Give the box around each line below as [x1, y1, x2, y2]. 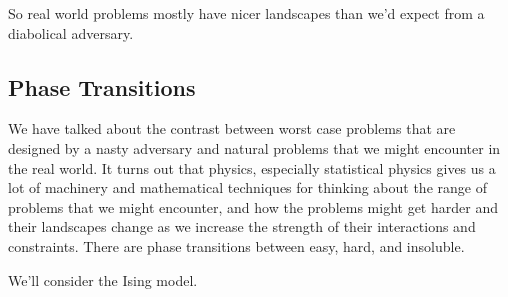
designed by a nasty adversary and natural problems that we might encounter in [8, 137, 501, 158]
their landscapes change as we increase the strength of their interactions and [8, 216, 476, 237]
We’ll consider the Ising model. [8, 269, 198, 290]
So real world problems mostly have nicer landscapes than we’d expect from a [8, 3, 485, 23]
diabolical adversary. [8, 22, 134, 43]
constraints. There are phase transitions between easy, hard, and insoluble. [8, 235, 465, 256]
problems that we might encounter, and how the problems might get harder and [8, 196, 498, 217]
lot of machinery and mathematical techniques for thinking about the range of [8, 177, 487, 198]
